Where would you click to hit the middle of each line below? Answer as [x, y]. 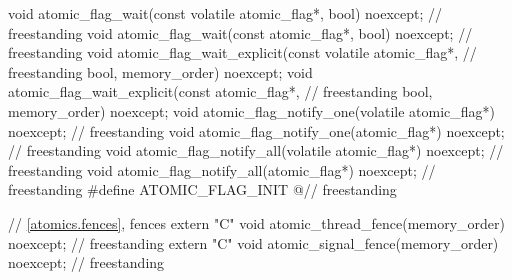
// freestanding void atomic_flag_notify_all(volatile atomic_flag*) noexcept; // [256, 150]
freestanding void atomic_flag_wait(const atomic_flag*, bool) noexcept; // [240, 32]
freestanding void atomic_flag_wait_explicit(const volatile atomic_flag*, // [242, 52]
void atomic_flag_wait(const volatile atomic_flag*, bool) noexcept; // [225, 13]
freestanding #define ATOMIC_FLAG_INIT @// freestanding [202, 189]
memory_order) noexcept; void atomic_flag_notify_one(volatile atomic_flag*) [252, 110]
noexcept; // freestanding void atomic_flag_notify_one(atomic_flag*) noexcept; [256, 130]
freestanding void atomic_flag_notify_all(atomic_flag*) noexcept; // [222, 169]
